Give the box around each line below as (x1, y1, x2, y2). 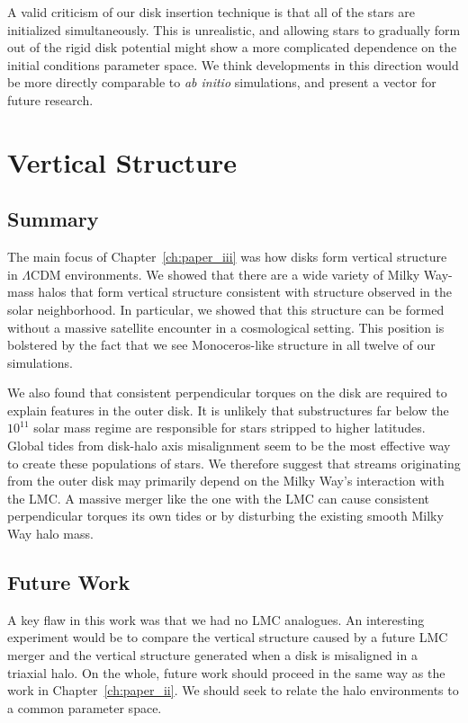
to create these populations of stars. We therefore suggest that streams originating (7, 453, 461, 472)
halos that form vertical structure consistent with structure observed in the (38, 282, 452, 301)
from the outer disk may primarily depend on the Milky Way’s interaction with (7, 471, 445, 490)
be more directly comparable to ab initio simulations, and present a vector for (7, 73, 436, 92)
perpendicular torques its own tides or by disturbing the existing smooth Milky (7, 506, 444, 525)
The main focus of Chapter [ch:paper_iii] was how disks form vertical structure (7, 247, 447, 266)
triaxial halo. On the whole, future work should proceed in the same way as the (7, 663, 445, 682)
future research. (7, 90, 94, 109)
